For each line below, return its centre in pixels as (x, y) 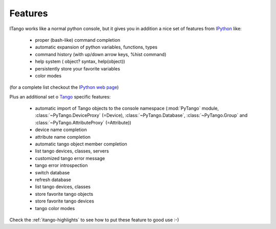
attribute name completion (63, 137)
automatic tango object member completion (81, 144)
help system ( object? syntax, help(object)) (80, 62)
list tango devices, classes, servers (72, 151)
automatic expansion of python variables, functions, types (96, 47)
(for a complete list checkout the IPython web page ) (64, 87)
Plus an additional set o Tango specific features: (60, 96)
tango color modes (55, 208)
